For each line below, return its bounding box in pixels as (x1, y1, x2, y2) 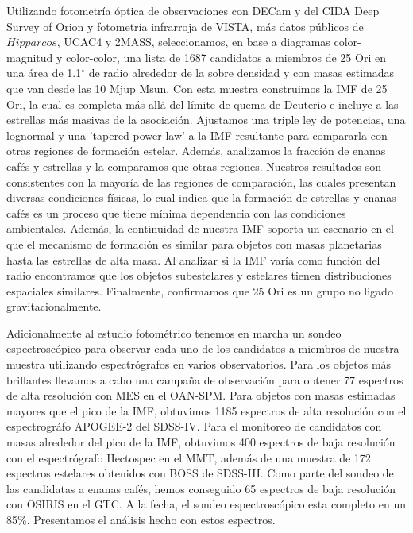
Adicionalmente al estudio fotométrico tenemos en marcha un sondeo (6, 324, 342, 341)
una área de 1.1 (6, 64, 82, 81)
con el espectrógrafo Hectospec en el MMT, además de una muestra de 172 (6, 449, 371, 465)
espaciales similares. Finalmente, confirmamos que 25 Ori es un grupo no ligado (6, 282, 393, 299)
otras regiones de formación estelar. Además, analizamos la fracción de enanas (6, 142, 386, 159)
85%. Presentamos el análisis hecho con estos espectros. (6, 512, 276, 527)
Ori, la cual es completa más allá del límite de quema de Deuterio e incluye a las (6, 95, 399, 112)
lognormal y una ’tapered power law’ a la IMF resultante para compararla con (6, 126, 388, 143)
